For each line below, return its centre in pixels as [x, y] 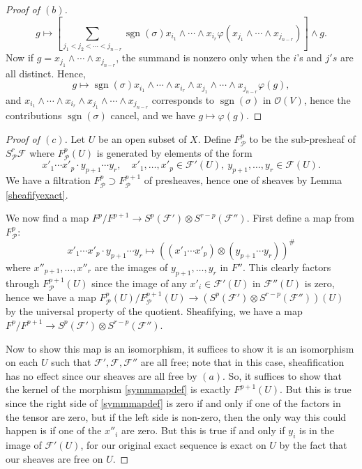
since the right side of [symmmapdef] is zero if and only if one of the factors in [173, 402]
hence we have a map [51, 297]
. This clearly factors [287, 267]
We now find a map [47, 218]
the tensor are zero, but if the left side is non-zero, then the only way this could [176, 416]
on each [22, 362]
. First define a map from [301, 218]
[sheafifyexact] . [37, 194]
